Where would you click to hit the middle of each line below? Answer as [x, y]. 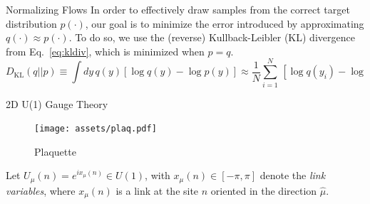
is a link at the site [157, 190]
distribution [31, 23]
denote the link [293, 175]
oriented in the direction [264, 190]
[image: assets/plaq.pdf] [96, 129]
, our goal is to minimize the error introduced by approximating [225, 23]
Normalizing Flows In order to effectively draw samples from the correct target [178, 9]
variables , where [41, 190]
